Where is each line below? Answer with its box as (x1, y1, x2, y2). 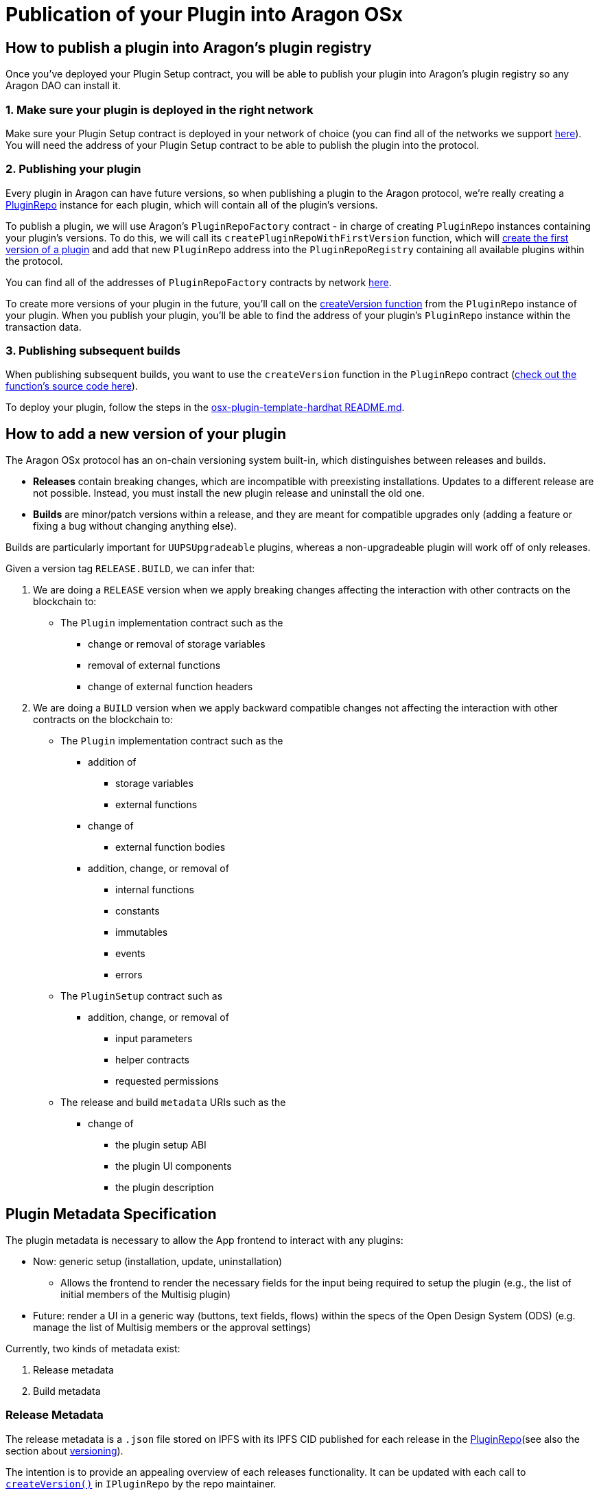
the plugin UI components (115, 1160, 232, 1173)
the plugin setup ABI (115, 1139, 207, 1151)
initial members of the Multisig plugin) (60, 1288, 231, 1301)
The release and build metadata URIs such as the (60, 1096, 286, 1109)
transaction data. (5, 320, 82, 333)
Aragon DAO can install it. (5, 80, 121, 92)
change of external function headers (88, 681, 253, 693)
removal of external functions (88, 659, 221, 672)
